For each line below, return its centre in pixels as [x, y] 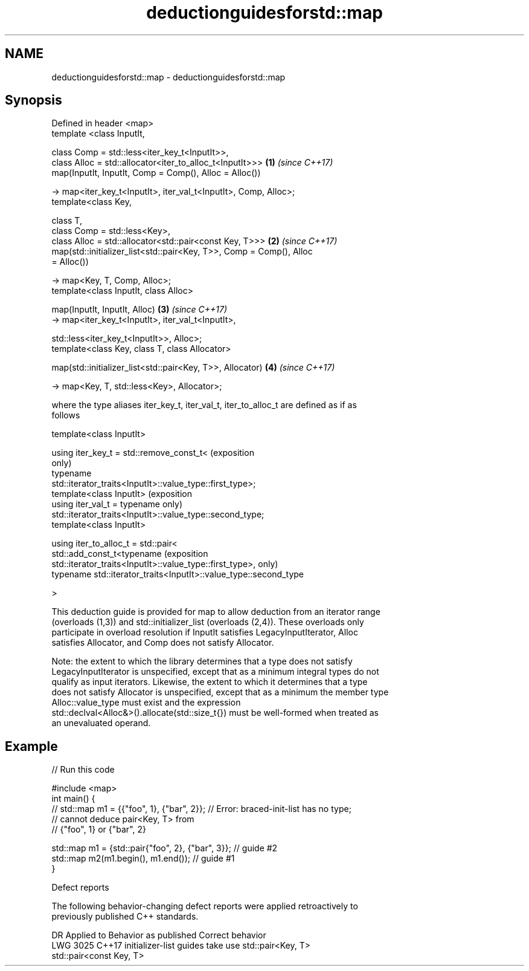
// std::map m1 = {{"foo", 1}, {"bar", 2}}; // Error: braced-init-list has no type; [201, 809]
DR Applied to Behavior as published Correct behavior [159, 935]
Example [31, 746]
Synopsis [34, 100]
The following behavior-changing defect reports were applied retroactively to [205, 906]
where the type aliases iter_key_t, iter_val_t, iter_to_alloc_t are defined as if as [204, 405]
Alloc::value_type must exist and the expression [146, 703]
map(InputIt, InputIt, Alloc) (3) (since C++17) [139, 310]
